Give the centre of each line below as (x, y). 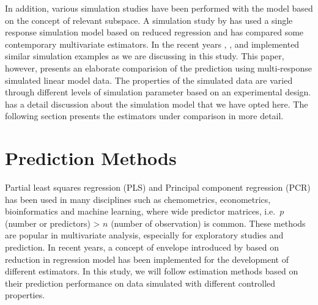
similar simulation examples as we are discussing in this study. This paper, (145, 56)
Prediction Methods (91, 158)
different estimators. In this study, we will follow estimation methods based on (152, 271)
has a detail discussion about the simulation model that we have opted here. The (157, 104)
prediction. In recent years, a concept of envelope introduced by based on (142, 247)
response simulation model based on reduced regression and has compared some (154, 32)
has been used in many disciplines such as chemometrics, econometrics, (138, 199)
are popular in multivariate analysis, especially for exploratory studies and (144, 235)
